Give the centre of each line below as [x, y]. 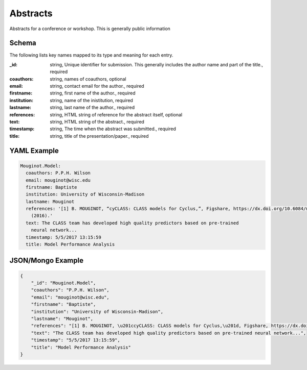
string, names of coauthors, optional [88, 79]
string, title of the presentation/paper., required [99, 136]
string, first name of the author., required [93, 93]
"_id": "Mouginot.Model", [63, 283]
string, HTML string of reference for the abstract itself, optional [116, 114]
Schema [23, 43]
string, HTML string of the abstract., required [97, 121]
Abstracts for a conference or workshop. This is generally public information [90, 29]
